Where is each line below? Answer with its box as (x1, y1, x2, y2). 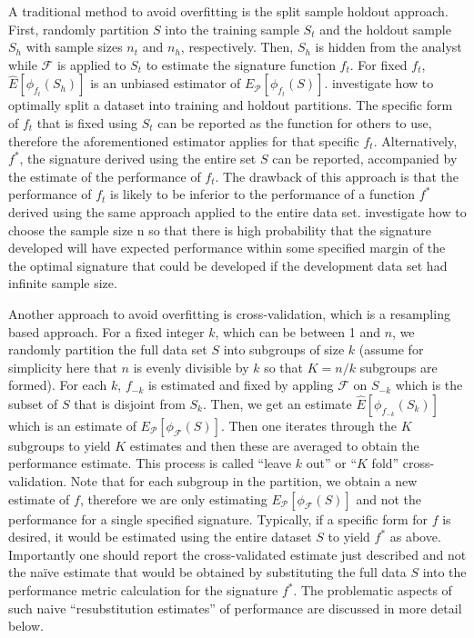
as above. (389, 527, 441, 546)
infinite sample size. (8, 274, 117, 293)
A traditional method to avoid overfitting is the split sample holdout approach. (8, 2, 449, 20)
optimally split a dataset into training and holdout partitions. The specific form (8, 95, 453, 115)
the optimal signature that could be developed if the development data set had (8, 255, 448, 274)
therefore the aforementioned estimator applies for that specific (8, 131, 359, 150)
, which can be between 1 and (215, 322, 381, 341)
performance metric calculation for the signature (8, 581, 278, 600)
